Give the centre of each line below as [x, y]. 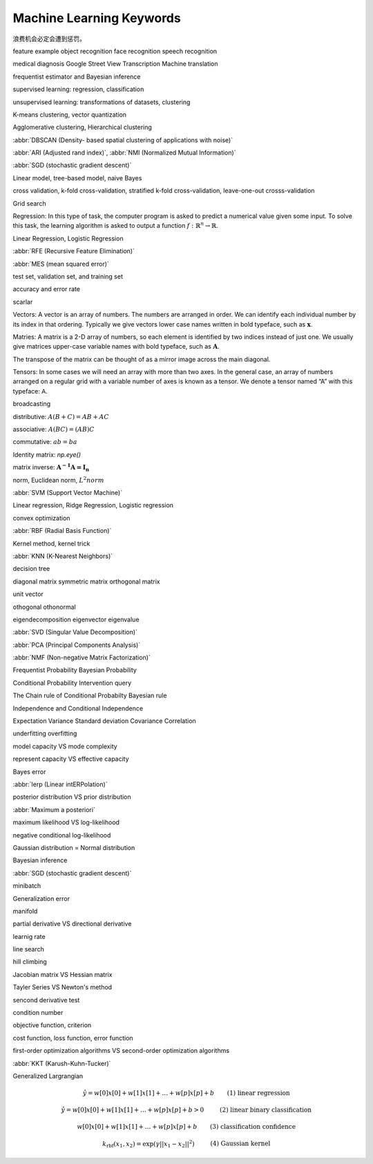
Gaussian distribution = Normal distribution [74, 847]
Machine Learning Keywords [97, 18]
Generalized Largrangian [48, 1076]
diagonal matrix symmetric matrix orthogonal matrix [86, 581]
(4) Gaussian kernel [240, 1144]
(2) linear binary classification [266, 1109]
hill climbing [30, 962]
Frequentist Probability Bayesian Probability [75, 670]
